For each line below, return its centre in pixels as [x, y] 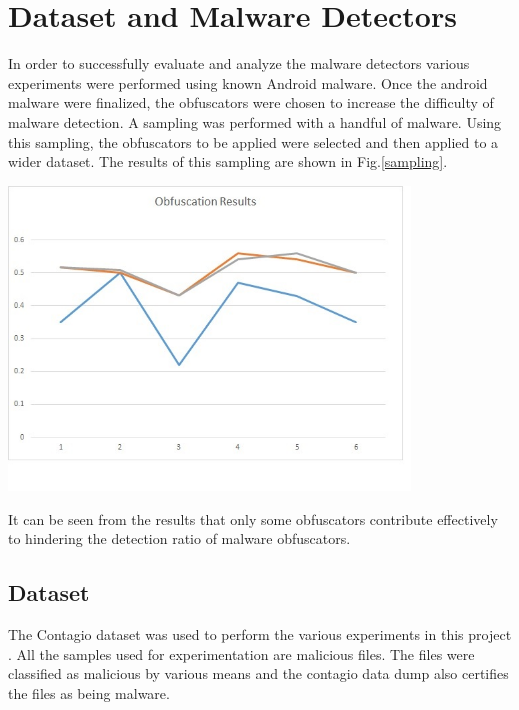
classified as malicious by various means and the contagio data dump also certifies [258, 673]
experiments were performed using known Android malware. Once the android [248, 82]
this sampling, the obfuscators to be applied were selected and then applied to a [253, 141]
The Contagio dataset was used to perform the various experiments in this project [260, 634]
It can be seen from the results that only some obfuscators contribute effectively [253, 518]
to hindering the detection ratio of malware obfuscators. [179, 538]
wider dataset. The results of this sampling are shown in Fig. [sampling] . [228, 161]
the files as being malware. [89, 692]
